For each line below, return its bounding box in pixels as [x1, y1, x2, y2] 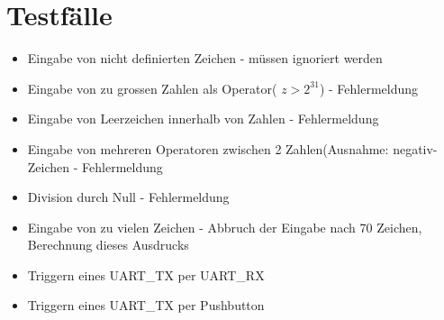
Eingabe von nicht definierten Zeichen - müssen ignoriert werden [27, 49, 383, 68]
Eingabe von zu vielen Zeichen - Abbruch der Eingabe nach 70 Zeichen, [27, 217, 422, 236]
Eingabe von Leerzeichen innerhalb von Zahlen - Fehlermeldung [27, 109, 379, 128]
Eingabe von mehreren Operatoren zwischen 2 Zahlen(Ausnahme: [27, 139, 389, 158]
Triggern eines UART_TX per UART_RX [27, 265, 265, 284]
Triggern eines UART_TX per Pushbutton [27, 296, 265, 315]
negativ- [393, 139, 438, 158]
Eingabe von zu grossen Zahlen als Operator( [27, 78, 277, 97]
